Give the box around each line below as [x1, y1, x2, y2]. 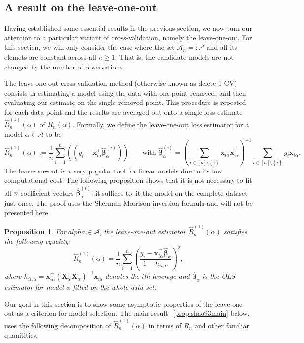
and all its [206, 42, 237, 52]
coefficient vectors [20, 187, 74, 198]
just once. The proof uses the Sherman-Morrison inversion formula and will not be [4, 198, 253, 208]
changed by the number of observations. [4, 61, 125, 71]
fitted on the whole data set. [72, 282, 157, 292]
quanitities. [4, 330, 38, 340]
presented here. [4, 207, 50, 217]
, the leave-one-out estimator [100, 226, 186, 237]
